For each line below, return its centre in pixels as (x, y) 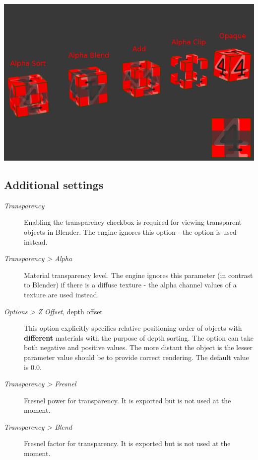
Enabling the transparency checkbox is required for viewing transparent (133, 222)
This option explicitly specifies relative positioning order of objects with (133, 328)
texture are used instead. (62, 294)
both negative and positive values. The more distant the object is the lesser (138, 347)
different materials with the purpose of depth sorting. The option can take (139, 337)
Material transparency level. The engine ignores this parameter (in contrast (138, 275)
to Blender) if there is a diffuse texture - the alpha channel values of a (130, 285)
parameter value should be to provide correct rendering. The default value (136, 357)
